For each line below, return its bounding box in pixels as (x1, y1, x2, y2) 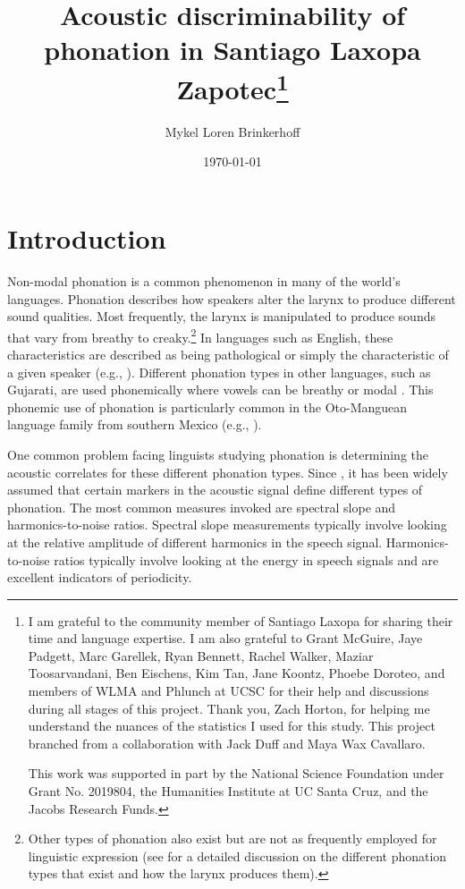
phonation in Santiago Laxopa (44, 31, 421, 68)
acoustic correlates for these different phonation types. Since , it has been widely (7, 462, 448, 481)
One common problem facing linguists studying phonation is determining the (7, 444, 428, 463)
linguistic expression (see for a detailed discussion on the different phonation (28, 846, 447, 865)
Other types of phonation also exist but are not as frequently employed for (28, 829, 437, 848)
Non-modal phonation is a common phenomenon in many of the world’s (7, 271, 401, 290)
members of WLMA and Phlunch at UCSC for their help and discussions (28, 682, 429, 700)
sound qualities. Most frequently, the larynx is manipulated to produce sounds (7, 307, 435, 326)
